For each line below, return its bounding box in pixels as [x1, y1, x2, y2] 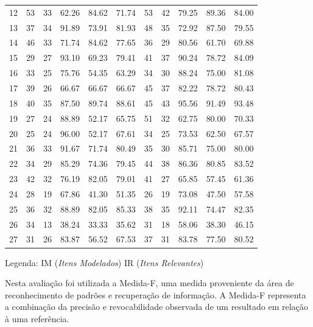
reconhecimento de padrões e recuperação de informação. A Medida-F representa [5, 288, 306, 301]
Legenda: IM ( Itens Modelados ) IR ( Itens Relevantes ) [5, 256, 204, 269]
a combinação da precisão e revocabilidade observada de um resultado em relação [5, 300, 308, 313]
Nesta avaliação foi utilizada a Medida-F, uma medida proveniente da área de [5, 276, 294, 289]
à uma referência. [5, 312, 69, 325]
